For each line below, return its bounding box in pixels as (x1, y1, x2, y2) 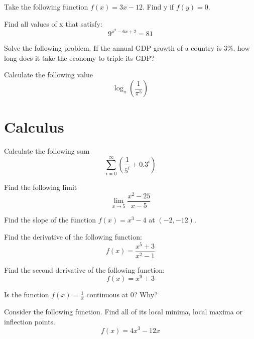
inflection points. (4, 316, 55, 326)
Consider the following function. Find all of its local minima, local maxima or (4, 306, 242, 317)
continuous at (86, 289, 129, 300)
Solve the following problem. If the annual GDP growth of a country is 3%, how (4, 43, 250, 53)
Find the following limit (4, 182, 77, 192)
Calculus (4, 117, 64, 137)
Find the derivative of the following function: (4, 232, 142, 242)
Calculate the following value (4, 69, 93, 80)
